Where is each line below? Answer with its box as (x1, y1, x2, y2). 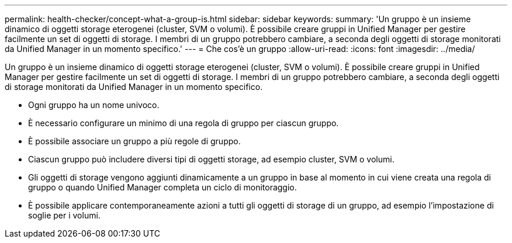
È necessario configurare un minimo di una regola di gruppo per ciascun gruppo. (28, 118, 339, 128)
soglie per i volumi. (28, 210, 101, 220)
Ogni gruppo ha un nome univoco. (28, 100, 160, 110)
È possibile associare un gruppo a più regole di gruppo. (28, 136, 241, 146)
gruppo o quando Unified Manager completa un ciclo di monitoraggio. (28, 182, 297, 192)
